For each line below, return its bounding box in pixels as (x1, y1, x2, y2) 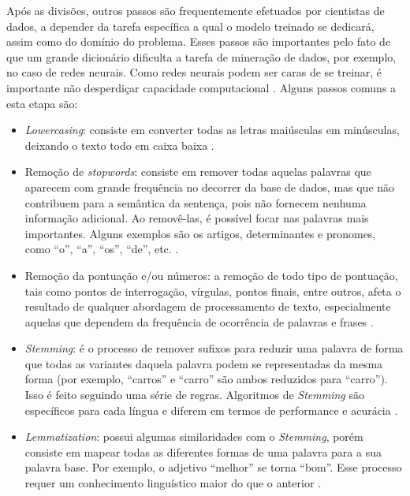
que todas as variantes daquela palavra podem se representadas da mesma (24, 355, 383, 371)
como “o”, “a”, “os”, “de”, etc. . (24, 241, 179, 257)
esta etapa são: (6, 95, 78, 111)
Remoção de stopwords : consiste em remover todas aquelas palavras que (24, 163, 371, 180)
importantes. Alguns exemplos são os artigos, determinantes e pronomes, (24, 225, 376, 241)
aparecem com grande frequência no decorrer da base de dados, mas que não (24, 178, 395, 195)
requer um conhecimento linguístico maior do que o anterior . (24, 475, 321, 491)
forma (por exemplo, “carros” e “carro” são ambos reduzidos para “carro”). (24, 371, 388, 387)
